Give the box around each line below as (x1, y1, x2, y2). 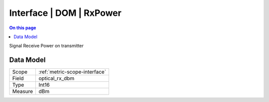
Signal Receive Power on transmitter (9, 43, 84, 49)
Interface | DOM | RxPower (9, 7, 122, 18)
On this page (9, 25, 36, 31)
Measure (12, 88, 33, 95)
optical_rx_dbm (38, 75, 75, 82)
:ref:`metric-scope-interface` (38, 68, 107, 75)
